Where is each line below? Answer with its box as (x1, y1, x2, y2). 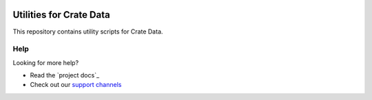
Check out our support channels (30, 81, 122, 89)
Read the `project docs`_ (30, 71, 100, 79)
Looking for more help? (12, 58, 79, 66)
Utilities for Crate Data (12, 9, 110, 21)
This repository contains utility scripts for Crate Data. (12, 27, 163, 36)
